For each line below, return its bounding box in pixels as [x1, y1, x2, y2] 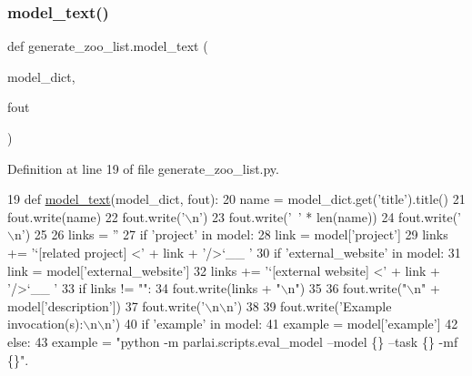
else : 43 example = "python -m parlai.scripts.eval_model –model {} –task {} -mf [7, 331, 458, 351]
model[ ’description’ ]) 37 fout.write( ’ [7, 296, 206, 315]
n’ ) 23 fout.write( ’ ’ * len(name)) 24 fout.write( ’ [192, 207, 462, 226]
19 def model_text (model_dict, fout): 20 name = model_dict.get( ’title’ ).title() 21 [7, 189, 466, 208]
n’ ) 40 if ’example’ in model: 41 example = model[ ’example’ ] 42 [105, 314, 458, 333]
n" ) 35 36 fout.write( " [287, 279, 407, 298]
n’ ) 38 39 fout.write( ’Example [226, 296, 392, 315]
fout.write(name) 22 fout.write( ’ [7, 207, 186, 226]
